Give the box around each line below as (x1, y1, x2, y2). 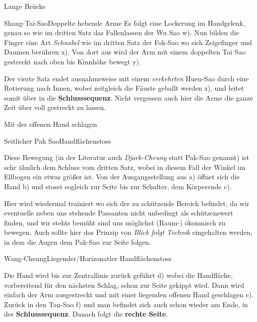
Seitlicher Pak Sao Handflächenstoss (4, 135, 111, 146)
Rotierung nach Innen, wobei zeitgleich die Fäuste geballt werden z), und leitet (4, 83, 244, 93)
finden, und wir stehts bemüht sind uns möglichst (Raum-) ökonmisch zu (4, 217, 226, 227)
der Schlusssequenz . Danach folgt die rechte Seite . (4, 309, 168, 319)
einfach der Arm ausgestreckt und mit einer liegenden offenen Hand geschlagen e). (4, 289, 254, 300)
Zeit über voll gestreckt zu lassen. (4, 102, 106, 112)
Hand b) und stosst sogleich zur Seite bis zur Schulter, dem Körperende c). (4, 181, 232, 191)
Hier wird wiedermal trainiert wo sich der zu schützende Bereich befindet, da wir (4, 198, 250, 208)
